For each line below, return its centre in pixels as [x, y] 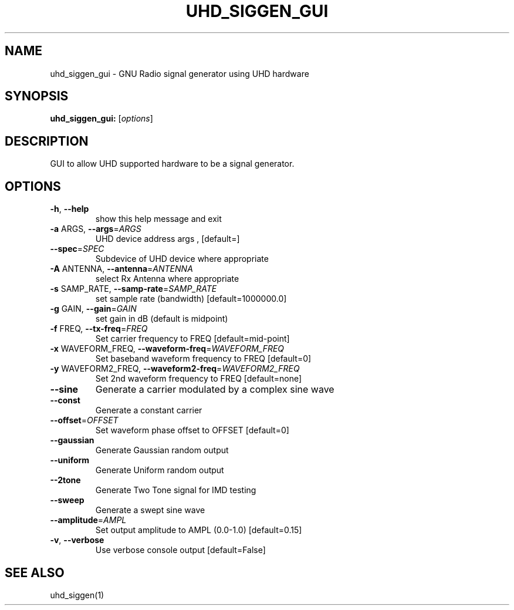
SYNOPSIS [37, 96]
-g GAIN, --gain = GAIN [93, 309]
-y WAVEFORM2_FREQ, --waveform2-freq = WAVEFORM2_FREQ [175, 369]
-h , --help [70, 209]
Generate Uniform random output [160, 470]
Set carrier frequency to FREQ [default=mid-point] [192, 339]
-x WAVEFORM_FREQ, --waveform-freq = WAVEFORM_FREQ [167, 349]
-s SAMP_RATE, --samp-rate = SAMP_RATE [133, 289]
